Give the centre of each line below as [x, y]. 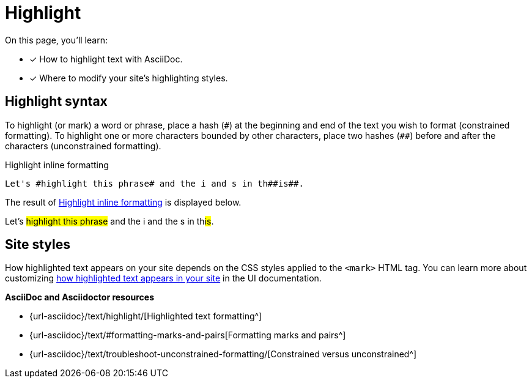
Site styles [38, 245]
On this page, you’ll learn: [56, 40]
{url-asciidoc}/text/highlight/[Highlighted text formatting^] [146, 316]
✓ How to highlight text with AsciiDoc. [106, 59]
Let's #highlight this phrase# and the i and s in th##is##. [154, 183]
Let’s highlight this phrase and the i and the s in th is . [109, 221]
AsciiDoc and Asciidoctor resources [80, 297]
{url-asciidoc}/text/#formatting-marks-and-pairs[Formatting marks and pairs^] [188, 335]
